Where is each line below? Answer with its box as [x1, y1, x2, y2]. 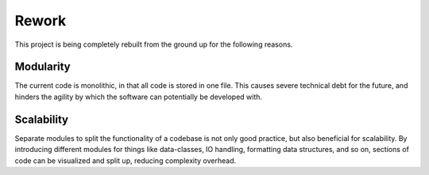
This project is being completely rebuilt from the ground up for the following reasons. [14, 40, 293, 49]
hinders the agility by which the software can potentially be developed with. [14, 92, 262, 101]
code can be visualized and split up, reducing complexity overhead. [14, 155, 237, 165]
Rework [14, 12, 67, 29]
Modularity [14, 60, 71, 74]
